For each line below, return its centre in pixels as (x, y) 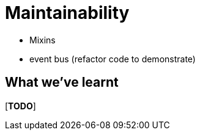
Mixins (43, 40)
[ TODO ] (20, 106)
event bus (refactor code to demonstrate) (113, 59)
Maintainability (67, 13)
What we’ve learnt (62, 82)
